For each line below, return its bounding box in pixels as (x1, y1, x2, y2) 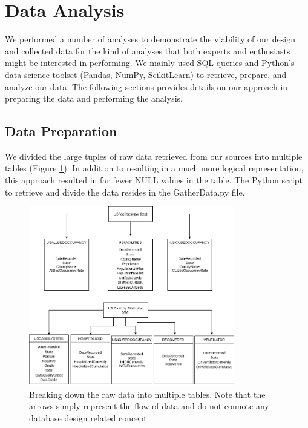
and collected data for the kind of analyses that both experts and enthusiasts (5, 44, 290, 57)
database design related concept (29, 412, 147, 424)
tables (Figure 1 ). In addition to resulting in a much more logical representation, (5, 162, 304, 174)
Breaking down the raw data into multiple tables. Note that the (29, 387, 266, 400)
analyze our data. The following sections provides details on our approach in (5, 80, 288, 93)
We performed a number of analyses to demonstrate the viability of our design (5, 33, 296, 45)
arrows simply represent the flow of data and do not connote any (29, 400, 269, 412)
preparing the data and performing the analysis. (5, 92, 183, 105)
